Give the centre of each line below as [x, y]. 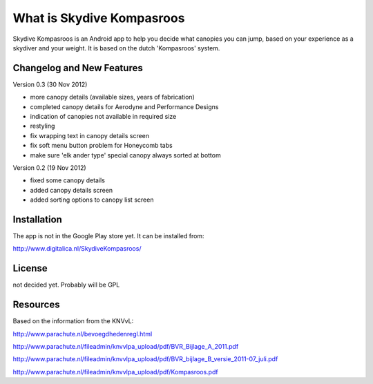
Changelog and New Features [78, 68]
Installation [37, 219]
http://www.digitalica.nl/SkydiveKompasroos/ [77, 249]
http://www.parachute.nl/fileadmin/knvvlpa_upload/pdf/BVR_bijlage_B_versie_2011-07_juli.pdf [145, 359]
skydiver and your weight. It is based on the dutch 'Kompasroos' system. [116, 48]
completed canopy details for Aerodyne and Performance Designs [124, 106]
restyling [42, 126]
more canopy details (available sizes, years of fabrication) [112, 97]
